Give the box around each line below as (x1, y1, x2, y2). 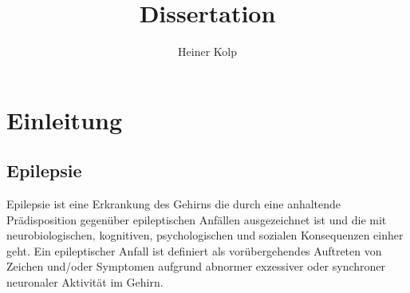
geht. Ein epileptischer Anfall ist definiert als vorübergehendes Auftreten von (6, 242, 382, 259)
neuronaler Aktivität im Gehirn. (6, 274, 164, 291)
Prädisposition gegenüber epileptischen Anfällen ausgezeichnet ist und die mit (6, 211, 387, 228)
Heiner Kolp (178, 43, 237, 60)
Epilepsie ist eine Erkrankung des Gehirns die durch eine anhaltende (6, 196, 341, 212)
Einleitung (6, 103, 123, 136)
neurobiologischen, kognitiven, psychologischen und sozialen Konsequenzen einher (6, 227, 404, 244)
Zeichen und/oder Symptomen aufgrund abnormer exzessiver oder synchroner (6, 258, 386, 275)
